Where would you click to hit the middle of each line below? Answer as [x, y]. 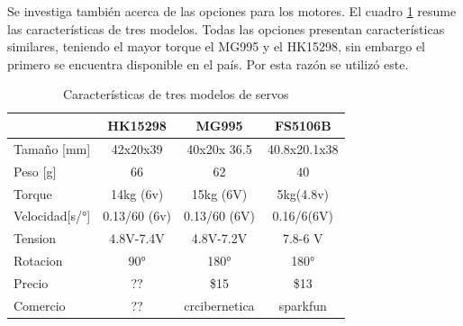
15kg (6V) [219, 193]
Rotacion [38, 261]
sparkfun [303, 305]
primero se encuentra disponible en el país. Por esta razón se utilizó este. [208, 63]
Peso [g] [35, 171]
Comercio [40, 305]
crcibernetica [219, 305]
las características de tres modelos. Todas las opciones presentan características [226, 28]
